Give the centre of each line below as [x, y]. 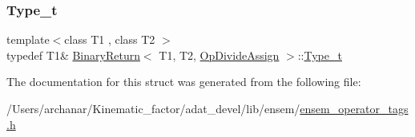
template [28, 39]
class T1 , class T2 [110, 39]
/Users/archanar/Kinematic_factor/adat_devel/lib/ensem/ [153, 108]
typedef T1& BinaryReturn [73, 55]
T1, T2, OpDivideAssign [219, 55]
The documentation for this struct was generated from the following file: [184, 82]
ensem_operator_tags [354, 108]
